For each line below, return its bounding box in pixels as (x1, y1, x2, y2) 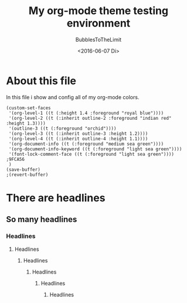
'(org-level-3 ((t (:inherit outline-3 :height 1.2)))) (8, 130, 148, 136)
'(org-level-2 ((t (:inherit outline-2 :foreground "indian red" (8, 115, 172, 121)
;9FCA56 (6, 156, 25, 162)
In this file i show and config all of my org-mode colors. (6, 93, 140, 100)
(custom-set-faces (6, 105, 51, 111)
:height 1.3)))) (6, 120, 46, 126)
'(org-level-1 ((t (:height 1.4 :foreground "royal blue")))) (8, 110, 164, 116)
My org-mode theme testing (28, 4, 169, 18)
